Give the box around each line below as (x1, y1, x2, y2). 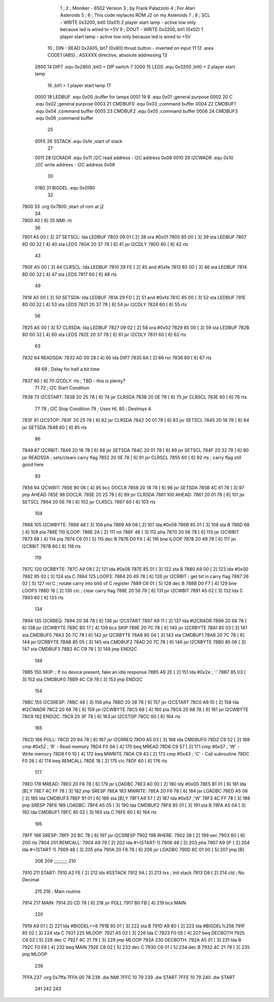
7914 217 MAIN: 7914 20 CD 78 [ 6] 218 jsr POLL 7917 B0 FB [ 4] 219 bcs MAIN (22, 900, 186, 906)
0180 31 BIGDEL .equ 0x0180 (35, 185, 95, 191)
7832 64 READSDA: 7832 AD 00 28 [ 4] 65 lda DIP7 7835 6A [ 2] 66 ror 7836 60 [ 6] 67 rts (22, 354, 212, 361)
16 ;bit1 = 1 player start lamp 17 (47, 82, 111, 88)
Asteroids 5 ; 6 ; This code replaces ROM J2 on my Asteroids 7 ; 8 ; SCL (60, 12, 211, 18)
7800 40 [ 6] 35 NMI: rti (22, 218, 72, 224)
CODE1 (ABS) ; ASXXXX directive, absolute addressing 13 (47, 52, 167, 58)
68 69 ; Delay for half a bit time (35, 366, 100, 372)
